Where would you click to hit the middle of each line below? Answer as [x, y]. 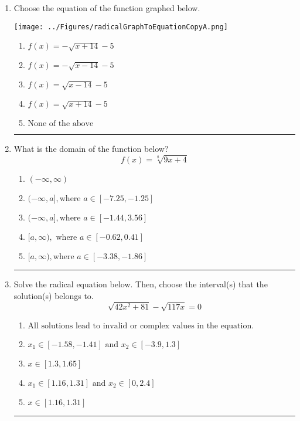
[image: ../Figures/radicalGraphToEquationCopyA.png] [121, 27]
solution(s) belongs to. [54, 295]
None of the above [61, 124]
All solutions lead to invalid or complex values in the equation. [141, 326]
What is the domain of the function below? [91, 149]
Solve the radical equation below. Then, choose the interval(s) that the [141, 284]
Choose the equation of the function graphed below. [107, 8]
